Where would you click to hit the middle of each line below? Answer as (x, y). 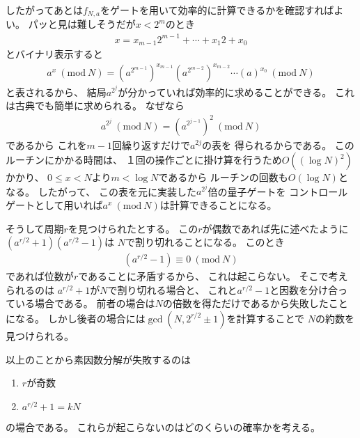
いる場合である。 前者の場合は (85, 303)
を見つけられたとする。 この (133, 228)
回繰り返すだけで (151, 144)
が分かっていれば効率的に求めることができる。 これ (236, 92)
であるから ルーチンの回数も (223, 177)
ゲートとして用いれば (54, 204)
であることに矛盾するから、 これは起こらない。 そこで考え (213, 276)
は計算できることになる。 (218, 204)
